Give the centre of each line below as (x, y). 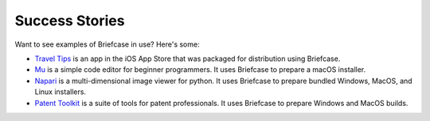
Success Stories (70, 21)
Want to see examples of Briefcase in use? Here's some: (107, 44)
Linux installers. (61, 92)
